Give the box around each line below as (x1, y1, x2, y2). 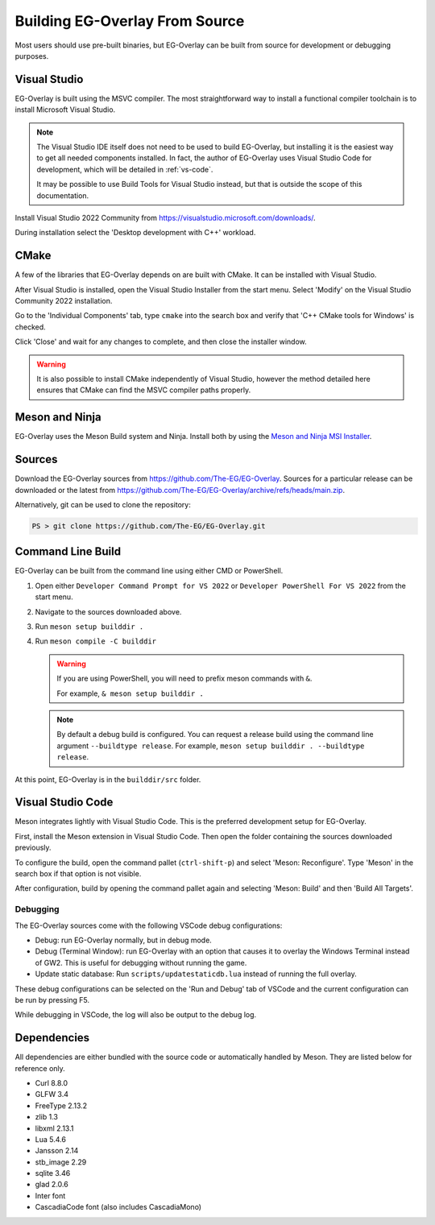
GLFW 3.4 (35, 1090, 68, 1099)
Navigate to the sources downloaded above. (35, 606, 182, 616)
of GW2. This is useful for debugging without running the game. (35, 958, 247, 967)
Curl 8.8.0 (35, 1078, 68, 1087)
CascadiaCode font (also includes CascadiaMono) (35, 1202, 201, 1212)
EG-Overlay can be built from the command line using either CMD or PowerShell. (14, 566, 284, 576)
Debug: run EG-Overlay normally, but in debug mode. (35, 935, 213, 945)
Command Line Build (14, 544, 121, 559)
